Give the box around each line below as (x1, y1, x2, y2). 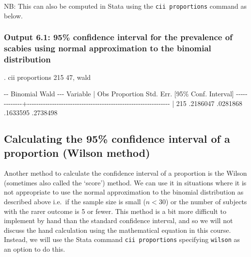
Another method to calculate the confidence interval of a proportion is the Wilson (4, 168, 247, 178)
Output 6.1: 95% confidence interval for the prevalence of (4, 31, 233, 43)
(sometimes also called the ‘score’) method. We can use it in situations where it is (4, 177, 247, 187)
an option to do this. (4, 244, 65, 254)
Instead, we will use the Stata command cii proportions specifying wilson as (4, 234, 240, 244)
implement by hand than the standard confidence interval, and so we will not (4, 215, 233, 226)
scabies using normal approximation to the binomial (4, 42, 211, 54)
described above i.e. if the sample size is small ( (4, 197, 146, 207)
